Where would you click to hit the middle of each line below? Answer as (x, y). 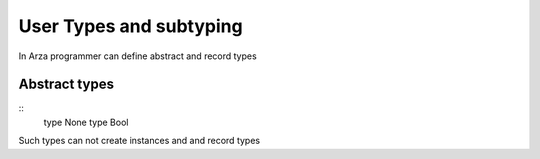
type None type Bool (86, 122)
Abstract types (66, 84)
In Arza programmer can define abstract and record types (137, 56)
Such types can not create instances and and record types (139, 141)
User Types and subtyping (131, 26)
